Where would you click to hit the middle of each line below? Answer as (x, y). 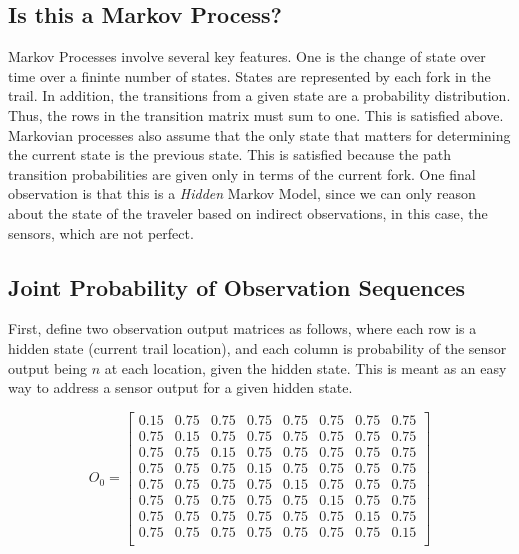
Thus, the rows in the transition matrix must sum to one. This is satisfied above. (256, 114)
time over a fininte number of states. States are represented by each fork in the (249, 75)
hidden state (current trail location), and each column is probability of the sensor (257, 347)
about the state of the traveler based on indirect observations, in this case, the (248, 212)
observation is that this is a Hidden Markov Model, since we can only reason (242, 193)
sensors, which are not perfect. (101, 232)
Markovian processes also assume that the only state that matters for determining (259, 134)
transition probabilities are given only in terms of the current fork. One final (242, 173)
